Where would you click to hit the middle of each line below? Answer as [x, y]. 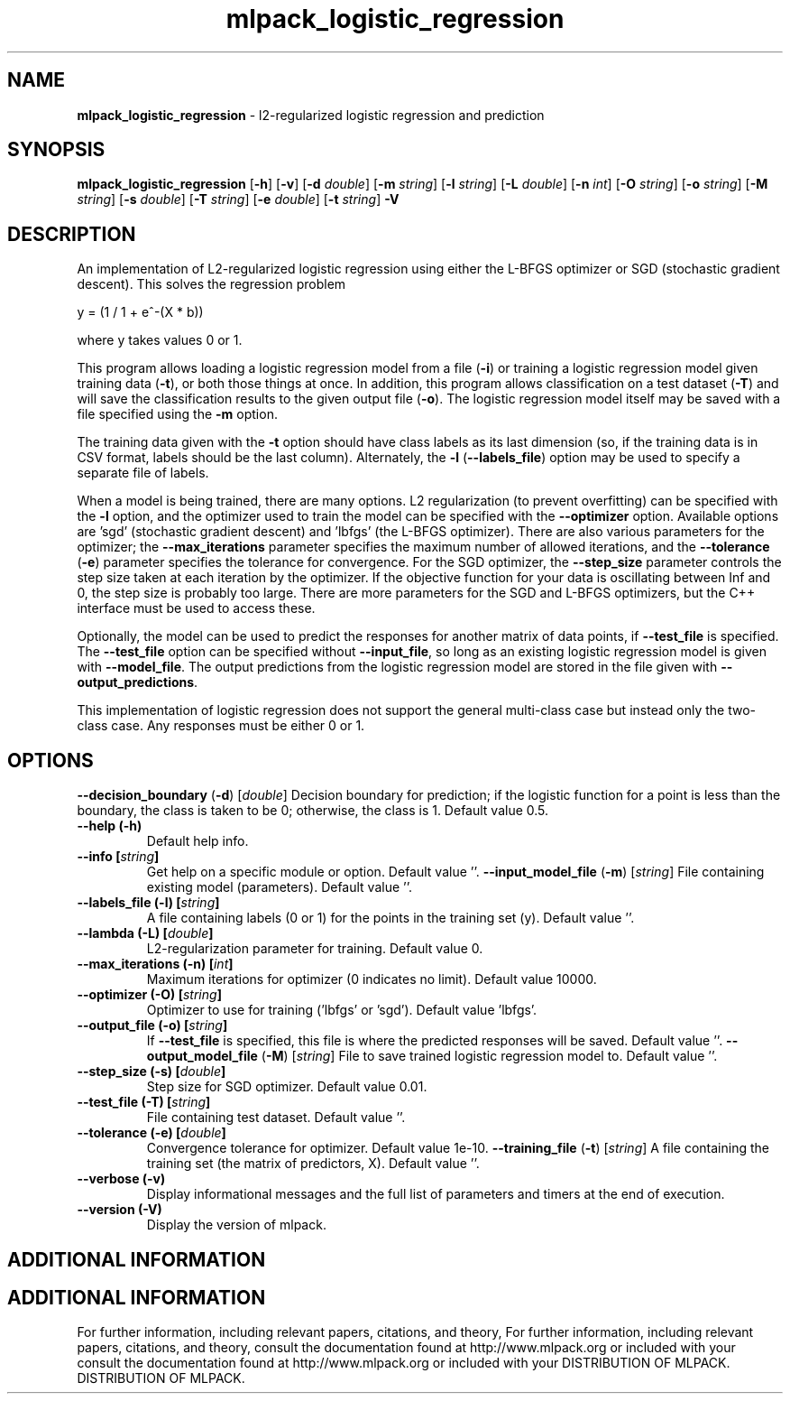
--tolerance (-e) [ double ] [152, 1133]
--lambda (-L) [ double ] [145, 933]
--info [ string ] [118, 857]
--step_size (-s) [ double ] [152, 1072]
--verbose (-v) [121, 1179]
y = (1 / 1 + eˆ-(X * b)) [140, 312]
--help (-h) [110, 826]
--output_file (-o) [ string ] [152, 1025]
